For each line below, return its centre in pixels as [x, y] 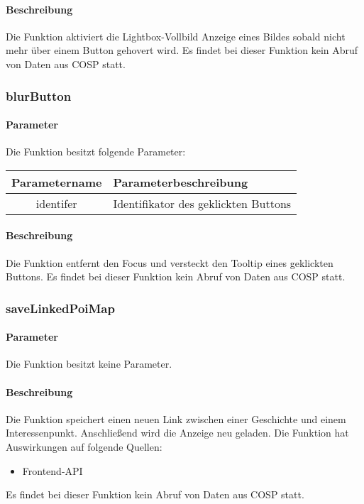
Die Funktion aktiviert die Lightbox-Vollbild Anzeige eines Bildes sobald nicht [176, 36]
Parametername [57, 182]
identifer [56, 203]
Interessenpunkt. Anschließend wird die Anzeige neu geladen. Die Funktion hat [177, 433]
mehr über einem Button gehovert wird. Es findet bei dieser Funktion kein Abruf [182, 50]
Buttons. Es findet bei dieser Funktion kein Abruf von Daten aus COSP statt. [176, 276]
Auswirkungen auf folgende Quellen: [84, 447]
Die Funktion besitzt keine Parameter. [89, 364]
